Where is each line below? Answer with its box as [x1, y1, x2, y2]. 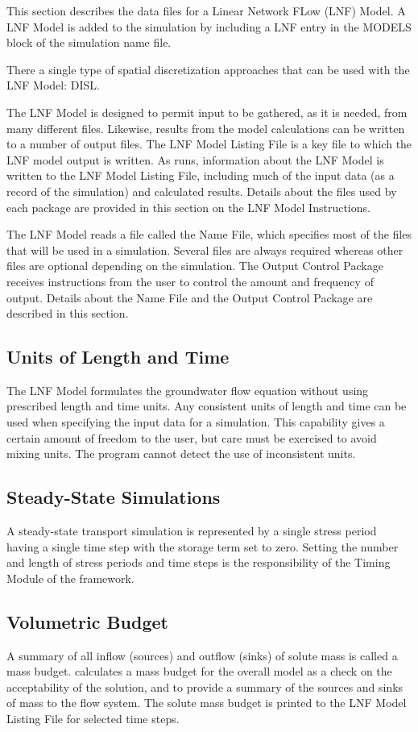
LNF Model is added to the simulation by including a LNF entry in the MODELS [6, 18, 412, 35]
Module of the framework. [6, 569, 135, 586]
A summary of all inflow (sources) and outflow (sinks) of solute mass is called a [6, 647, 398, 663]
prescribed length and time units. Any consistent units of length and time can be [6, 397, 407, 414]
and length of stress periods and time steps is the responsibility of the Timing [6, 554, 391, 571]
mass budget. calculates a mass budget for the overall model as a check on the [6, 663, 392, 680]
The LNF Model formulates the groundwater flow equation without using [6, 381, 369, 398]
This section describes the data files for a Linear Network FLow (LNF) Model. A [6, 2, 406, 19]
